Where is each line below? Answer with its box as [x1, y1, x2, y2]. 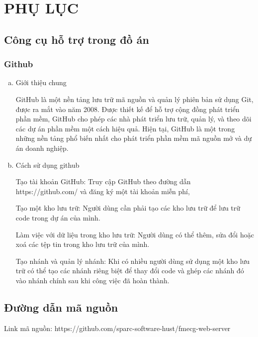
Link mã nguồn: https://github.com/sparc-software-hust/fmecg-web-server [4, 323, 231, 333]
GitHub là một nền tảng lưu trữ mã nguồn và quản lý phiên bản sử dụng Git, [15, 94, 254, 104]
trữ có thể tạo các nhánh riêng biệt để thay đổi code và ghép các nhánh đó [15, 265, 244, 276]
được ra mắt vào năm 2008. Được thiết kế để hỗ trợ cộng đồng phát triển [15, 104, 240, 114]
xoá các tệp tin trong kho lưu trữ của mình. [15, 239, 150, 249]
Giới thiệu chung [15, 77, 67, 88]
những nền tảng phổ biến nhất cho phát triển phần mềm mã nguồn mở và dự [15, 133, 252, 143]
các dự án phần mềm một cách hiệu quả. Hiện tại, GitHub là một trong [15, 123, 235, 133]
